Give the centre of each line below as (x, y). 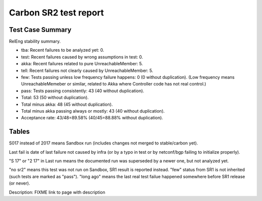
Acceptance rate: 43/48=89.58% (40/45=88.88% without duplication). (92, 118)
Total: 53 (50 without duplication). (55, 98)
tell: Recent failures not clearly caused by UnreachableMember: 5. (87, 71)
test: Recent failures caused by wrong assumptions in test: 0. (82, 57)
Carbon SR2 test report (57, 13)
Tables (19, 132)
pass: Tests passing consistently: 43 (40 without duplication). (83, 91)
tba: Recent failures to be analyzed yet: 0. (63, 50)
